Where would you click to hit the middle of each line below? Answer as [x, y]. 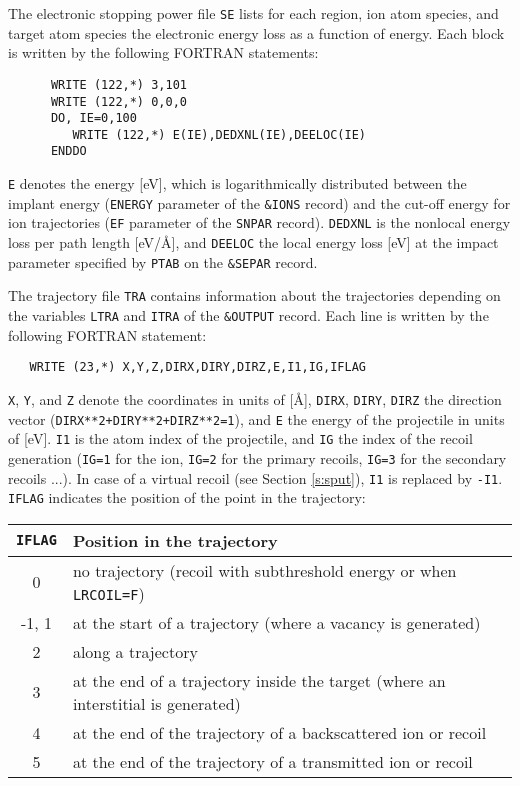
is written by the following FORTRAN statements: [163, 52]
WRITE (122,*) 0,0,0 [118, 101]
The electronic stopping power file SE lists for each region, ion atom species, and [253, 13]
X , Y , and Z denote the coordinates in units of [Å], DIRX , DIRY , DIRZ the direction [255, 398]
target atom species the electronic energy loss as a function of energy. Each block [256, 32]
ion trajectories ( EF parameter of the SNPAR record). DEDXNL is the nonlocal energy [259, 222]
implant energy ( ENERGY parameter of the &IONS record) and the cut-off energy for [259, 202]
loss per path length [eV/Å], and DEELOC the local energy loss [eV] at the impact [253, 242]
